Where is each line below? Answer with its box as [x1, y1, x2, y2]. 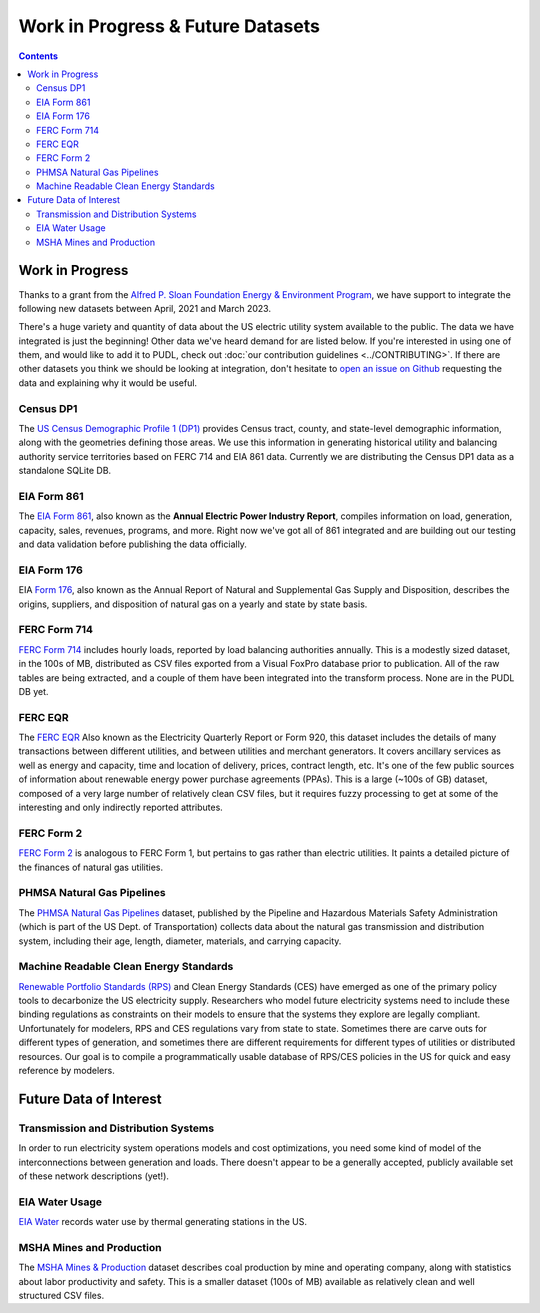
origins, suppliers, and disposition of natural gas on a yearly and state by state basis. [18, 598, 368, 610]
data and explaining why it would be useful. [18, 376, 198, 389]
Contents [18, 50, 59, 62]
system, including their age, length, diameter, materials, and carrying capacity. [18, 935, 342, 947]
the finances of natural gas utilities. [18, 861, 164, 873]
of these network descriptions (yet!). [18, 1170, 170, 1182]
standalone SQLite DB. [18, 465, 112, 477]
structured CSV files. [18, 1289, 105, 1301]
